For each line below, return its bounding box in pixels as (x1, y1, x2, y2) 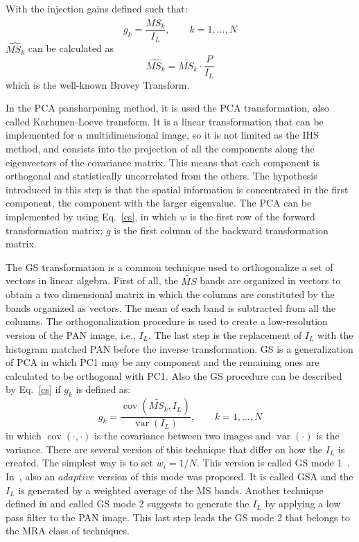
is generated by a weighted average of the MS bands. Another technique (18, 482, 324, 497)
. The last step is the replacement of (148, 327, 302, 342)
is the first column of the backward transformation (114, 222, 329, 237)
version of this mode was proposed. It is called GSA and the (97, 469, 353, 483)
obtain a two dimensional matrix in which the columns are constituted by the (6, 287, 335, 301)
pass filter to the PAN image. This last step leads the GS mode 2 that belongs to (6, 509, 350, 524)
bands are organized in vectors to (200, 273, 341, 288)
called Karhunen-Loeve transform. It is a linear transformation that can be (6, 114, 324, 128)
